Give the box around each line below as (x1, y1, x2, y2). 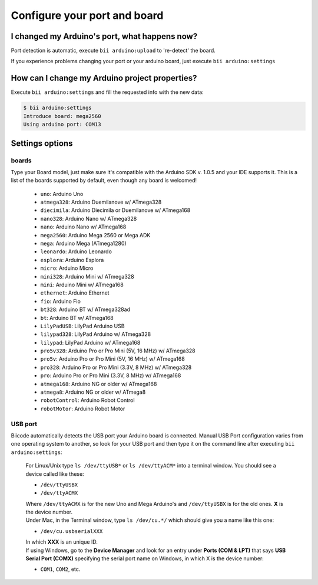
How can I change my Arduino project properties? (11, 73, 197, 83)
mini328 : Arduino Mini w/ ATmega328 (40, 273, 135, 280)
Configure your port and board (11, 9, 164, 22)
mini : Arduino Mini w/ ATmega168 (40, 281, 124, 288)
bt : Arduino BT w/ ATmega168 (40, 314, 114, 321)
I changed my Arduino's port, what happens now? (11, 31, 198, 41)
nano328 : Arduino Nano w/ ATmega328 (40, 215, 137, 222)
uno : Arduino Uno (40, 190, 84, 197)
